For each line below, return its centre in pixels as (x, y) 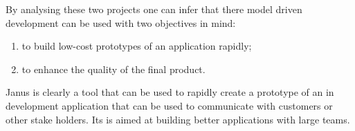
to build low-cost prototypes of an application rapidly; (137, 46)
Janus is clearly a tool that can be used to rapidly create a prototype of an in (170, 92)
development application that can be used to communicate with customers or (169, 105)
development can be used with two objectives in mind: (121, 22)
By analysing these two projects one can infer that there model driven (154, 9)
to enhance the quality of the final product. (113, 69)
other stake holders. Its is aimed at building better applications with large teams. (178, 119)
